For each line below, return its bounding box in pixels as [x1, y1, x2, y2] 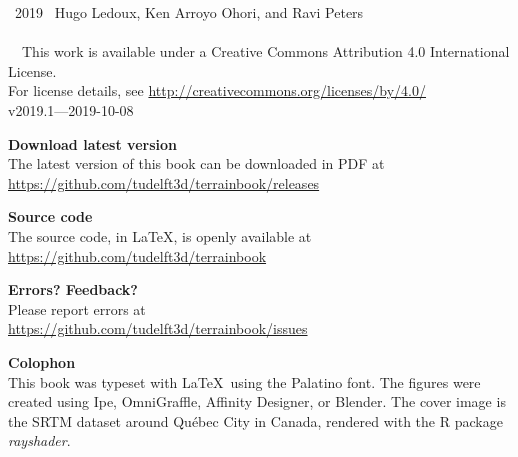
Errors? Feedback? [8, 279, 138, 300]
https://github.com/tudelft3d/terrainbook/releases [8, 172, 320, 193]
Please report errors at [8, 298, 146, 319]
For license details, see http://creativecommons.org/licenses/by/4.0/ [8, 80, 427, 101]
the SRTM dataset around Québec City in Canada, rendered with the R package [8, 410, 503, 431]
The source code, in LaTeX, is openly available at [8, 225, 312, 246]
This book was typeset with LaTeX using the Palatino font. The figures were [8, 371, 481, 392]
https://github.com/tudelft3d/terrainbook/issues [8, 318, 308, 339]
